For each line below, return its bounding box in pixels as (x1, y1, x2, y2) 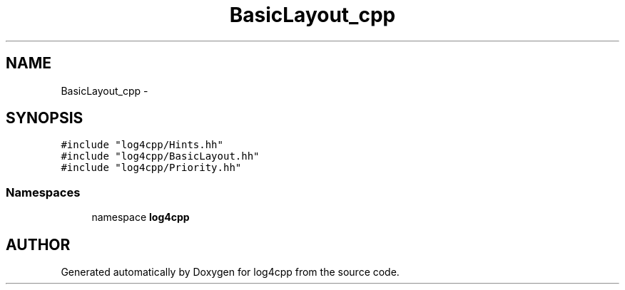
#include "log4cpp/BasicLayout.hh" (61, 150, 260, 162)
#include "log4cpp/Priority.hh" (61, 162, 242, 174)
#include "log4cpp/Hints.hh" (61, 139, 223, 151)
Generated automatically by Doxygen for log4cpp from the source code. (61, 266, 400, 279)
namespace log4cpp (91, 211, 190, 224)
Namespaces (6, 185, 81, 200)
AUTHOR (6, 235, 71, 254)
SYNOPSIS (6, 109, 83, 128)
